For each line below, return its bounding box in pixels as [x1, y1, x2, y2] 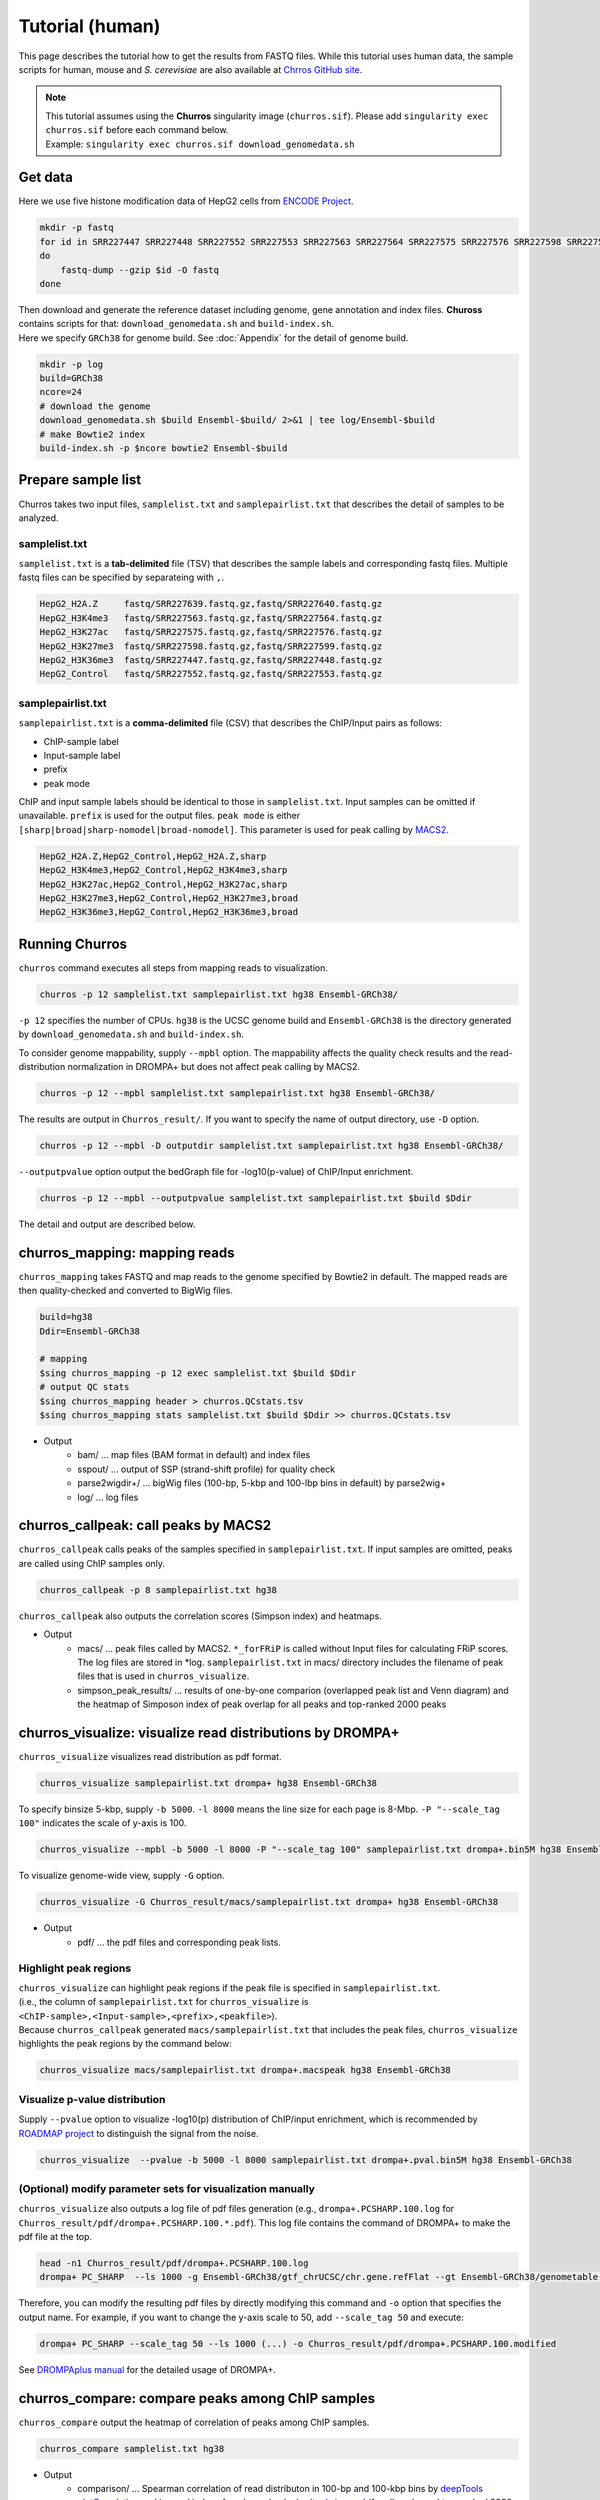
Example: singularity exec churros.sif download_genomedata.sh [45, 138, 355, 150]
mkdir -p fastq [39, 222, 114, 234]
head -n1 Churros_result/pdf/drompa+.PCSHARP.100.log [39, 2258, 309, 2269]
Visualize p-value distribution [18, 2092, 166, 2106]
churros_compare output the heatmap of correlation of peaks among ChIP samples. [18, 2416, 370, 2428]
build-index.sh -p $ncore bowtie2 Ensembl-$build [39, 443, 288, 454]
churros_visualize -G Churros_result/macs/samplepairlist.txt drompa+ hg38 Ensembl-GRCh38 [39, 1896, 499, 1908]
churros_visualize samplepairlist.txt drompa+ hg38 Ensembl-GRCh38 [39, 1778, 378, 1789]
